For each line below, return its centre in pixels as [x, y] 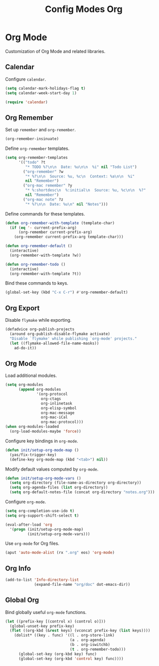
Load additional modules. [31, 376]
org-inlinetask [56, 403]
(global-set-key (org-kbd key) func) [58, 654]
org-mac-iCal [54, 417]
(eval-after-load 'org [29, 525]
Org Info [18, 568]
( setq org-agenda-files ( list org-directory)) [59, 488]
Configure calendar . [26, 79]
